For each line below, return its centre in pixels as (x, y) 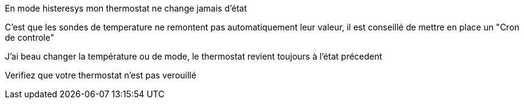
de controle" (30, 37)
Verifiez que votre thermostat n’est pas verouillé (101, 75)
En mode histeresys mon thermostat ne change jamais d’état (126, 8)
